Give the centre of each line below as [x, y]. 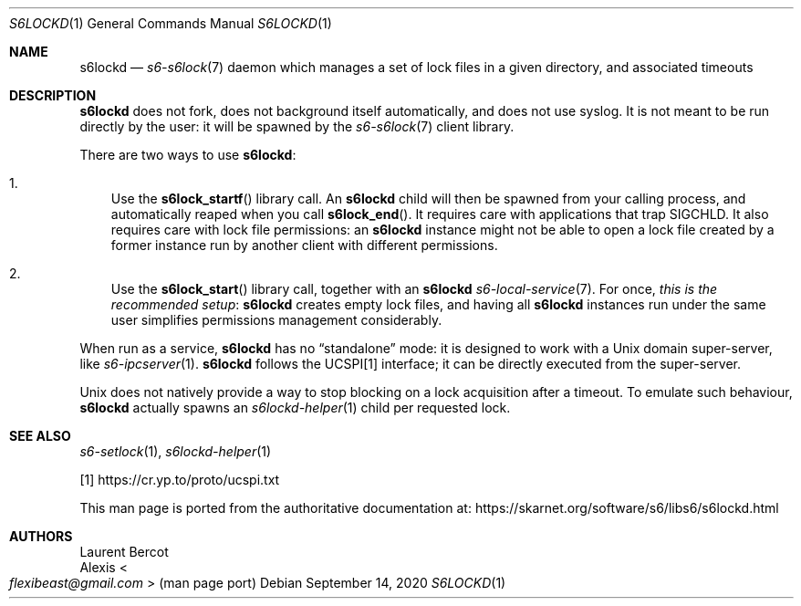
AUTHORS [41, 536]
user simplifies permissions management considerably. [276, 320]
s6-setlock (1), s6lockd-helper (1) [176, 451]
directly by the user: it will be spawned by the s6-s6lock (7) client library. [297, 126]
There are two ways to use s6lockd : [188, 155]
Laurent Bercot [124, 552]
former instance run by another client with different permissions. [304, 245]
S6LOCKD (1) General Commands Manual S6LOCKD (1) [171, 23]
